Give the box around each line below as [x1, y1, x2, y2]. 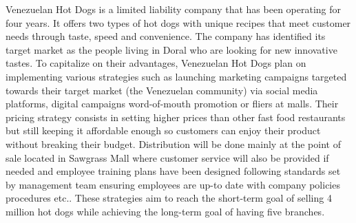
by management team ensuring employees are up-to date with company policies [6, 177, 340, 191]
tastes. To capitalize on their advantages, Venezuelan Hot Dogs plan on [6, 56, 306, 70]
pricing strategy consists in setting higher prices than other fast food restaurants [6, 109, 346, 124]
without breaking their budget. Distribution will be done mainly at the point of [6, 136, 341, 151]
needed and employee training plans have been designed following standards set [6, 164, 341, 178]
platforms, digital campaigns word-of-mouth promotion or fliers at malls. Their [6, 96, 339, 111]
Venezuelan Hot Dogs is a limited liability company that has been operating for [6, 2, 342, 16]
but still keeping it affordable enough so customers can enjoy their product [6, 123, 321, 138]
